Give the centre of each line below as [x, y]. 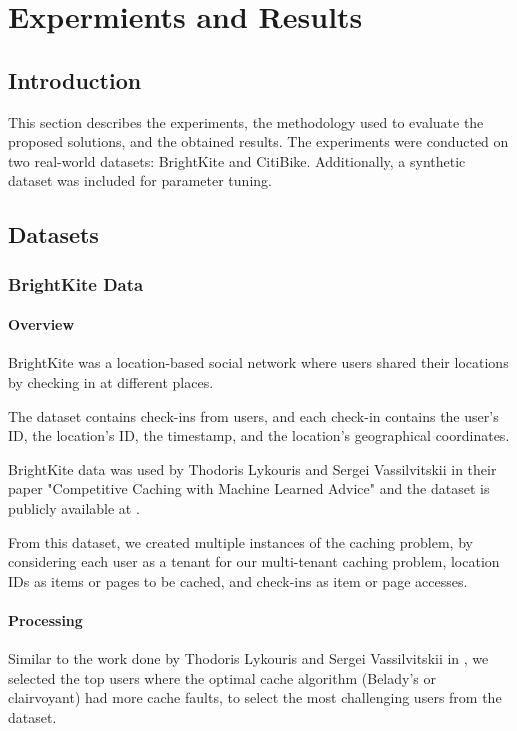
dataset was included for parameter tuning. [140, 180]
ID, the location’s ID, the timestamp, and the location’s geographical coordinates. [259, 435]
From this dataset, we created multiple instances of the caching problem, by [240, 541]
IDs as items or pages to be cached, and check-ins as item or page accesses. [238, 580]
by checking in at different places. [111, 381]
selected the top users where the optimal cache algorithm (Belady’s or [222, 677]
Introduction [75, 79]
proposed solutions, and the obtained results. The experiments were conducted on [258, 141]
